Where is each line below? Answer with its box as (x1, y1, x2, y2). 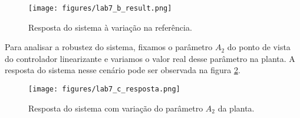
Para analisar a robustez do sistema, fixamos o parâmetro (5, 41, 213, 53)
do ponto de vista (227, 41, 291, 53)
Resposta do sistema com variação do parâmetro (28, 101, 203, 114)
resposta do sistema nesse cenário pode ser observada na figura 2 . (5, 64, 240, 76)
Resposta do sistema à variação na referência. (28, 21, 192, 33)
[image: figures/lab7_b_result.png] (28, 4, 172, 12)
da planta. (217, 101, 255, 114)
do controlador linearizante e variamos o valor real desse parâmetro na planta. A (5, 52, 295, 64)
